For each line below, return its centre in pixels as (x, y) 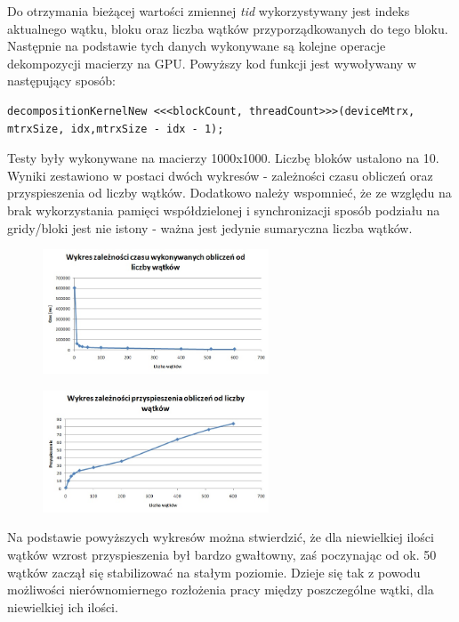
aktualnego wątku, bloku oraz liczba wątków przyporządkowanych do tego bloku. (228, 28)
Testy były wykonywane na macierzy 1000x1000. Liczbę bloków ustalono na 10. (223, 158)
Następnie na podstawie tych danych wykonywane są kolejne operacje (197, 46)
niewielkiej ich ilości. (63, 606)
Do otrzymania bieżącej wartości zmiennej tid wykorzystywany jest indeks (209, 11)
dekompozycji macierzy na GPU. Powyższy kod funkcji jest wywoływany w (212, 63)
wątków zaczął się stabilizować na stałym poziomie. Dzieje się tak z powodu (214, 572)
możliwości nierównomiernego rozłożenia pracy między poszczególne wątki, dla (221, 590)
